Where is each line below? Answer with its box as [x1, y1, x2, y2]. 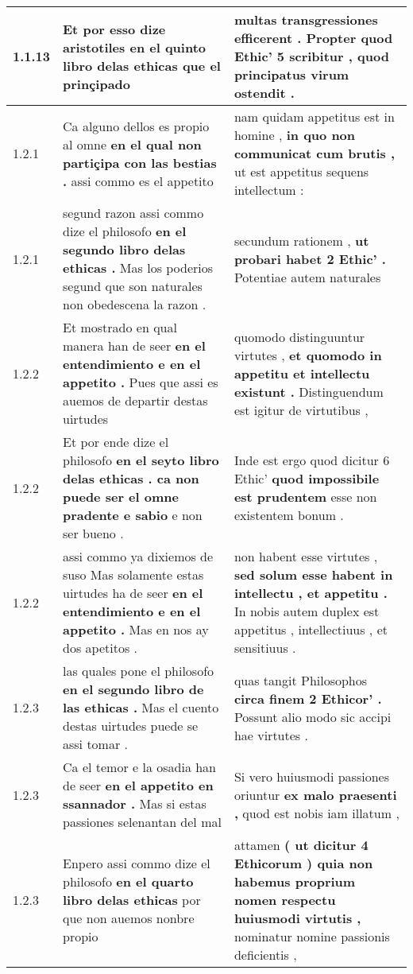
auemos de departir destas [63, 391, 208, 409]
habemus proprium [234, 872, 356, 891]
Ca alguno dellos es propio [63, 116, 210, 135]
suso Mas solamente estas [63, 565, 204, 584]
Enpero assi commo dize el [63, 854, 210, 872]
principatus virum [234, 65, 349, 83]
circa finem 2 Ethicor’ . [234, 689, 382, 708]
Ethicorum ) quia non [234, 854, 373, 872]
